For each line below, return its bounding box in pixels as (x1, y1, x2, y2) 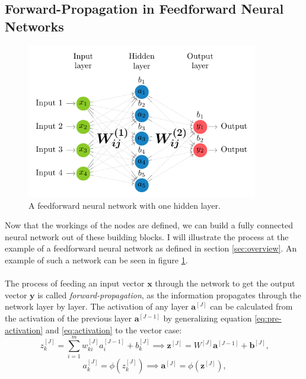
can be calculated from (210, 300, 293, 313)
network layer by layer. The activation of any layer (5, 300, 189, 313)
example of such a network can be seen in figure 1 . (5, 254, 188, 266)
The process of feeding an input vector (5, 277, 145, 289)
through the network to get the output (155, 277, 295, 289)
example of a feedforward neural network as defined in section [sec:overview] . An (5, 242, 297, 254)
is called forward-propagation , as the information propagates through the (37, 288, 301, 301)
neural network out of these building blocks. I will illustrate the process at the (5, 230, 289, 243)
